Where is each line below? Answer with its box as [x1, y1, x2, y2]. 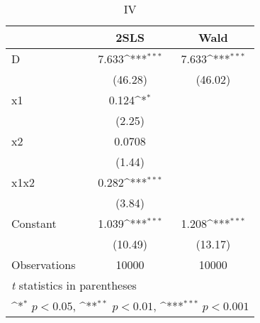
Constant [11, 215, 57, 231]
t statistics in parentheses [11, 277, 137, 293]
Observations [11, 256, 76, 273]
